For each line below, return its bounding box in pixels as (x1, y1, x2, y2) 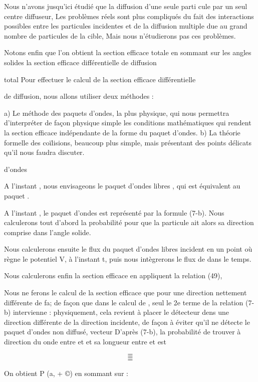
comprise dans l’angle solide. (4, 227, 91, 237)
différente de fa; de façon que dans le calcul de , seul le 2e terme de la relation (4, 297, 243, 307)
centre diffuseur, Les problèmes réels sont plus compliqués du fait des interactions (4, 11, 254, 21)
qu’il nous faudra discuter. (4, 147, 85, 157)
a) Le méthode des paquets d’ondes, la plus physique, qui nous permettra (4, 107, 229, 118)
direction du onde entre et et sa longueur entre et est (4, 336, 166, 347)
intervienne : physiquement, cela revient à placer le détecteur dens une (13, 307, 229, 317)
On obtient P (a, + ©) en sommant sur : (4, 367, 128, 378)
